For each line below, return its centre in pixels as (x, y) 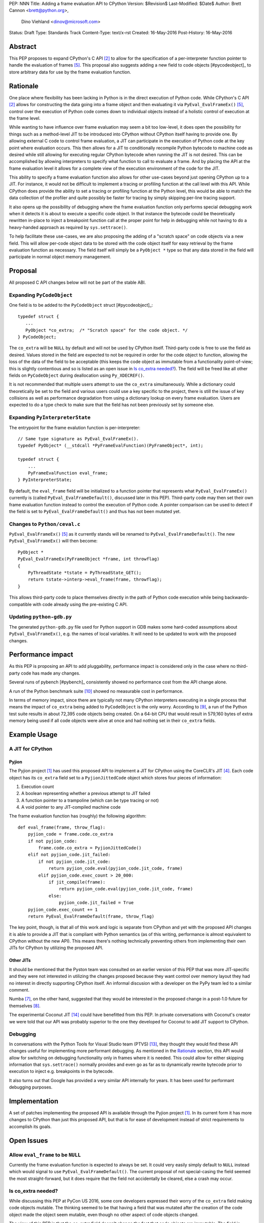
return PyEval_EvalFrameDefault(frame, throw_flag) (91, 916)
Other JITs (20, 960)
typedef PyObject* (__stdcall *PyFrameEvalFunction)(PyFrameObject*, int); (110, 446)
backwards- (237, 597)
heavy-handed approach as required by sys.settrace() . (68, 227)
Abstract (23, 46)
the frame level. (25, 118)
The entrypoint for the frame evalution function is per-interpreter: (75, 428)
